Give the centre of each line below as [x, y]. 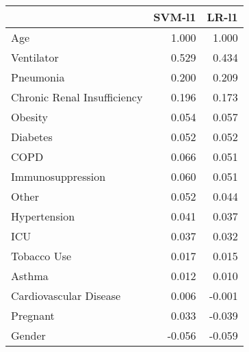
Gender [28, 335]
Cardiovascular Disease [66, 296]
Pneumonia [38, 77]
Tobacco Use [41, 256]
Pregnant [33, 315]
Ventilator [35, 57]
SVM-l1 [175, 17]
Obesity [29, 117]
